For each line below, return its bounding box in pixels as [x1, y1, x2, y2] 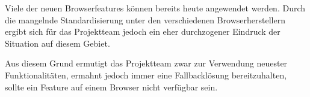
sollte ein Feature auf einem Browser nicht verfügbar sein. [5, 80, 218, 93]
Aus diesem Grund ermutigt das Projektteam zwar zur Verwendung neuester [5, 57, 288, 69]
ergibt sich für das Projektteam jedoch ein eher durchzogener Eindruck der [5, 25, 281, 38]
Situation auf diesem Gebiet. [5, 37, 110, 49]
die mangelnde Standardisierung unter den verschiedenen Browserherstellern [5, 13, 285, 26]
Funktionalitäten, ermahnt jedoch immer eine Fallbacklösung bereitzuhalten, [5, 68, 287, 81]
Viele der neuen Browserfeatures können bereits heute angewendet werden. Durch [5, 2, 306, 14]
